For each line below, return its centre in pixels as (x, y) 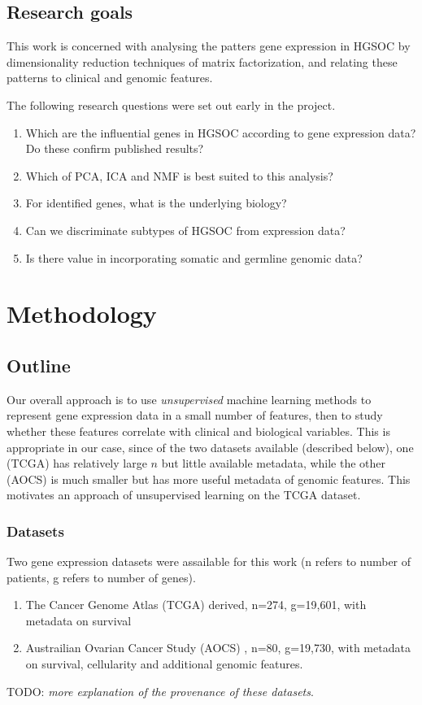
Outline (39, 365)
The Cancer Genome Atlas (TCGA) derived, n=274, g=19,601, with (196, 605)
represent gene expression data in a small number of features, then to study (195, 415)
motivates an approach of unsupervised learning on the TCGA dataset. (184, 495)
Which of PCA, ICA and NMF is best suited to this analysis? (179, 175)
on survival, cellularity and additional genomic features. (164, 664)
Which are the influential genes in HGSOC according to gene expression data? (221, 132)
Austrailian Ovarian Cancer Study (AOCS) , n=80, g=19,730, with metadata (218, 648)
